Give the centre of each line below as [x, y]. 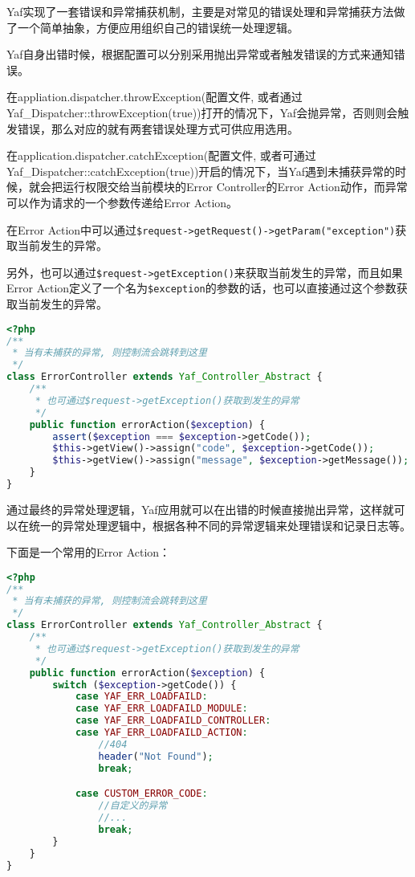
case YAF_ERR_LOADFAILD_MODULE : [161, 709]
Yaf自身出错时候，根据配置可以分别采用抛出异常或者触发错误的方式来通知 [200, 54]
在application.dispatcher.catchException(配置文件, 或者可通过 [161, 155]
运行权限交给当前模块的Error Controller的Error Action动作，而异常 [235, 187]
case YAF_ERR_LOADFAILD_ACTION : [161, 733]
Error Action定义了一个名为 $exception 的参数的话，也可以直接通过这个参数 [201, 288]
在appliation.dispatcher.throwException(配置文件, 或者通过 [155, 97]
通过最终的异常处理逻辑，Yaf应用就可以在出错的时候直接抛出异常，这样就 [200, 509]
